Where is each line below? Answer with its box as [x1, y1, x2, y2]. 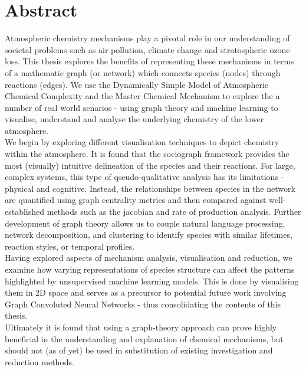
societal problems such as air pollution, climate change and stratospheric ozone [5, 43, 290, 55]
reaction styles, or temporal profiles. [5, 240, 135, 252]
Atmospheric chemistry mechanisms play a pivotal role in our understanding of [5, 32, 290, 44]
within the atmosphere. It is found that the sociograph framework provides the [5, 148, 289, 160]
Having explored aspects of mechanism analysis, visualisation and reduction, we [5, 251, 292, 264]
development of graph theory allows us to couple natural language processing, [5, 217, 285, 229]
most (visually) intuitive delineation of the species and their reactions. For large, [5, 159, 295, 171]
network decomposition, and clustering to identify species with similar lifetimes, [5, 228, 292, 241]
